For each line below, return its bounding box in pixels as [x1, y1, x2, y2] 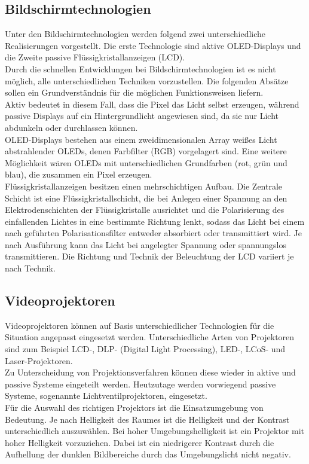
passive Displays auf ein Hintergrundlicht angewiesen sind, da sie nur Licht [5, 109, 279, 122]
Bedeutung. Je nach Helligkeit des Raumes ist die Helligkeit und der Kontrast [5, 413, 290, 425]
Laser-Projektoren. [5, 354, 73, 367]
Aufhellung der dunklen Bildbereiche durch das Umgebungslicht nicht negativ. [5, 448, 291, 460]
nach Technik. [5, 262, 56, 274]
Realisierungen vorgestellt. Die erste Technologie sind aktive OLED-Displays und [5, 39, 301, 51]
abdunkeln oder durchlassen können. [5, 121, 138, 133]
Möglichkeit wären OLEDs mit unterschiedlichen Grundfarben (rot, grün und [5, 156, 287, 169]
